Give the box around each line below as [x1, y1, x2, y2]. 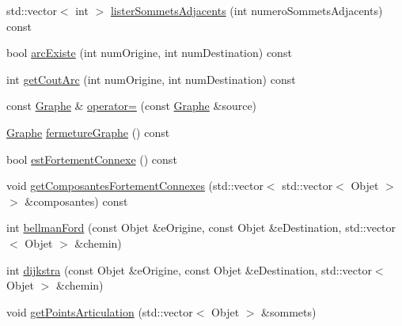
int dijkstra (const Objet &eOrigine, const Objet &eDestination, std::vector [6, 261, 372, 278]
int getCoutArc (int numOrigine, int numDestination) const [6, 70, 296, 87]
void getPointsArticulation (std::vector [6, 303, 193, 320]
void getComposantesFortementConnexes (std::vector [6, 177, 264, 194]
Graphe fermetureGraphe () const [6, 123, 170, 140]
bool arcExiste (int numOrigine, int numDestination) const [6, 44, 292, 61]
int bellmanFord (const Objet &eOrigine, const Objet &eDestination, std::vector [6, 219, 396, 236]
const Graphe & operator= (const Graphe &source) [6, 97, 257, 114]
